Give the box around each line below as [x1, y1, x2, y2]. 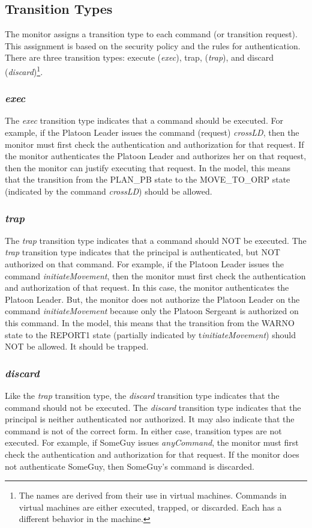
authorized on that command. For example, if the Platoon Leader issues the [5, 258, 284, 270]
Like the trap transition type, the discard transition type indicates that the [5, 389, 280, 401]
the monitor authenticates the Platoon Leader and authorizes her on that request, [5, 150, 307, 162]
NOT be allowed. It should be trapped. [5, 340, 149, 353]
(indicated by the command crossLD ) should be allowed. [5, 185, 212, 198]
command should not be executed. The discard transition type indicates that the [5, 401, 301, 413]
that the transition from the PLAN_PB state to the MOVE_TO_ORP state [5, 173, 290, 186]
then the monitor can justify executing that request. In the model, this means [5, 161, 290, 174]
